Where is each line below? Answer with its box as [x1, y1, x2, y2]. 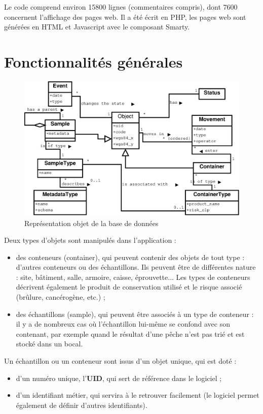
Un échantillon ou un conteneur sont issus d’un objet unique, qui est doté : [4, 356, 237, 366]
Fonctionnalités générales [4, 51, 183, 72]
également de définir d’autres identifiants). [16, 399, 147, 410]
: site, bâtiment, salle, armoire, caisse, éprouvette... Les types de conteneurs [16, 271, 250, 282]
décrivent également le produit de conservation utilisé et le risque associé [16, 281, 242, 292]
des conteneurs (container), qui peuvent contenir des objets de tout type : [16, 251, 245, 262]
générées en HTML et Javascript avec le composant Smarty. [4, 21, 190, 32]
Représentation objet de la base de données [24, 217, 159, 228]
